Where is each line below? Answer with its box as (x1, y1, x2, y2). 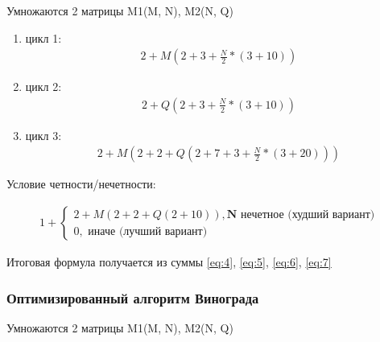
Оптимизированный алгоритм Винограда (6, 287, 259, 307)
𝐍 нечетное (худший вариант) (226, 208, 375, 220)
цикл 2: (25, 78, 62, 95)
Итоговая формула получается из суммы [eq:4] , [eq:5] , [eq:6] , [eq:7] (6, 253, 332, 270)
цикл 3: (25, 126, 62, 143)
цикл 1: (25, 29, 62, 46)
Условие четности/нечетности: (6, 175, 156, 192)
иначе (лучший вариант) (88, 225, 208, 237)
